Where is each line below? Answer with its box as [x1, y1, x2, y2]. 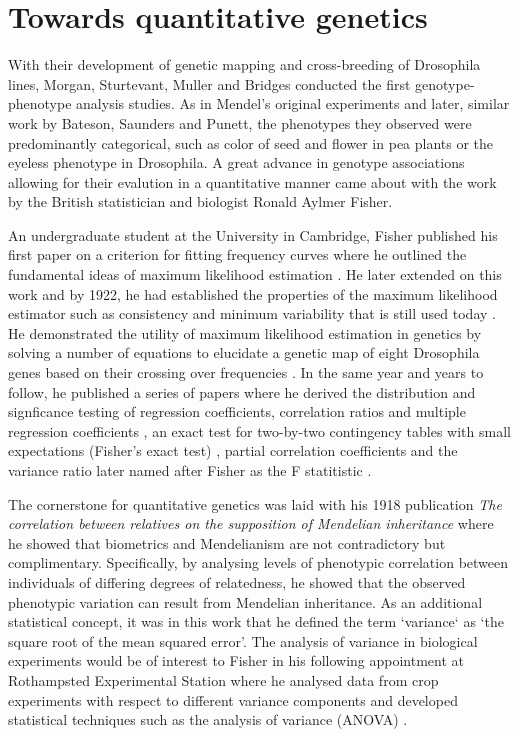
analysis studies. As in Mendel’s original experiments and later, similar [76, 93, 510, 114]
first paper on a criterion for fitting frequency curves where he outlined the [8, 244, 467, 265]
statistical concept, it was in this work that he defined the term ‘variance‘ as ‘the [8, 611, 504, 632]
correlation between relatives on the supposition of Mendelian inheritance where [8, 513, 494, 534]
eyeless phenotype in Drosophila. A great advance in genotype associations [8, 152, 465, 173]
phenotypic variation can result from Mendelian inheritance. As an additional [8, 591, 483, 612]
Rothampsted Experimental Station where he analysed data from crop [8, 669, 439, 690]
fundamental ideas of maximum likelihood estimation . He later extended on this [8, 264, 502, 285]
